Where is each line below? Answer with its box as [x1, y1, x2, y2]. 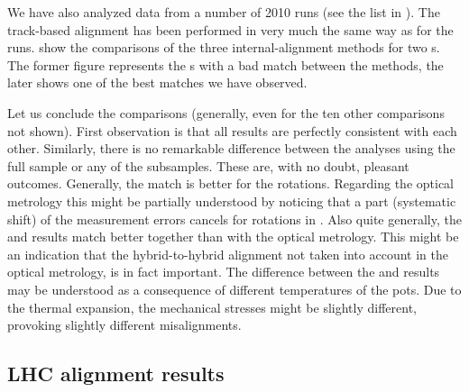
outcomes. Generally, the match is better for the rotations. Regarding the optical [7, 174, 454, 193]
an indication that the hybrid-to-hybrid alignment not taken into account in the [7, 244, 448, 263]
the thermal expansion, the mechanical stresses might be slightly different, [7, 297, 417, 316]
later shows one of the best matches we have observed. [7, 73, 308, 92]
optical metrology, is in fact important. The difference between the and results [7, 262, 440, 281]
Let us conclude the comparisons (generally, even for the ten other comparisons [7, 103, 445, 122]
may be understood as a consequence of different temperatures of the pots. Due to [7, 279, 462, 298]
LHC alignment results [7, 360, 225, 387]
